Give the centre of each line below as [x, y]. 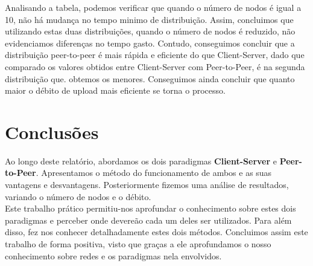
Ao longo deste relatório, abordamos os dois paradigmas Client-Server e [141, 161]
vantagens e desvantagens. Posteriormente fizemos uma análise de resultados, [147, 185]
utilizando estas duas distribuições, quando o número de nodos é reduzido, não [150, 31]
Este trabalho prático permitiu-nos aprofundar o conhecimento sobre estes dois [150, 208]
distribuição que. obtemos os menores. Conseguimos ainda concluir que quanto [150, 78]
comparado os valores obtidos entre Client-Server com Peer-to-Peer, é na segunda [155, 66]
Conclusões [52, 131]
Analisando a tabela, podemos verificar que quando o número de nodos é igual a [153, 7]
